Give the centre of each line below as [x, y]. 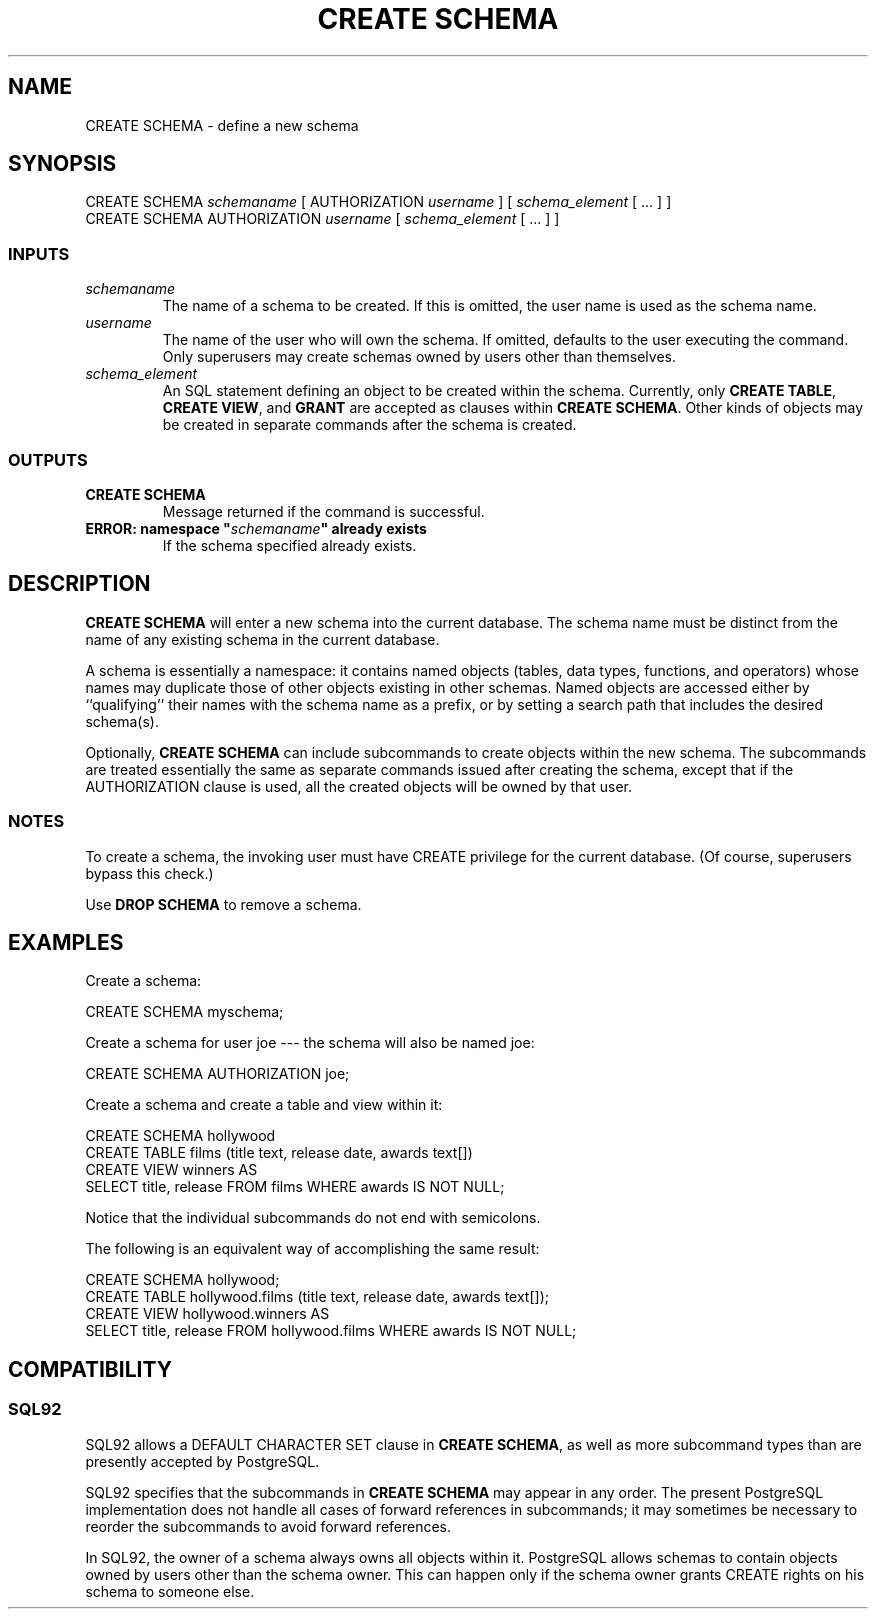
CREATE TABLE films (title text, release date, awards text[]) [279, 1153]
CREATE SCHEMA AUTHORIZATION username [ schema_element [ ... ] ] [322, 219]
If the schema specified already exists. [289, 545]
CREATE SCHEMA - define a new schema [222, 125]
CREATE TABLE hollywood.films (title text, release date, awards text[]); [317, 1297]
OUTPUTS [48, 459]
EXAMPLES [66, 942]
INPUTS [39, 253]
